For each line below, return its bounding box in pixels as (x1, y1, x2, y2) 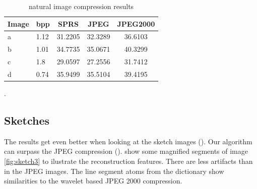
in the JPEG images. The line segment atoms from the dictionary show (4, 165, 224, 176)
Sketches (4, 113, 50, 128)
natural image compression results (29, 1, 134, 11)
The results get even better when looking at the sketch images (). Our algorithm (4, 136, 252, 146)
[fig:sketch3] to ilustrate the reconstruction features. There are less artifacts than (4, 156, 253, 166)
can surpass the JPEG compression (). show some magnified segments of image (4, 146, 248, 156)
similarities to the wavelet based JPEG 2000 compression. (4, 175, 182, 186)
